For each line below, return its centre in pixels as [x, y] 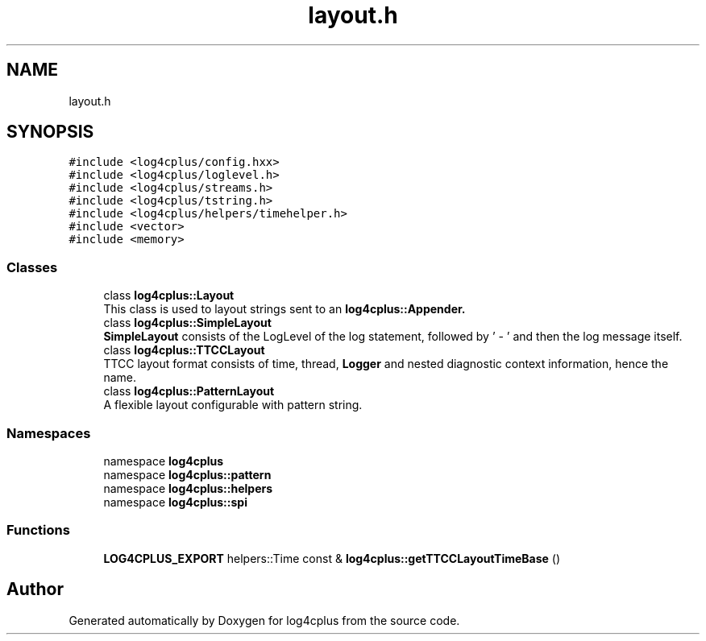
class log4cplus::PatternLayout [189, 391]
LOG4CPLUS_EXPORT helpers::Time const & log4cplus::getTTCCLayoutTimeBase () [332, 558]
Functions [38, 530]
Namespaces [49, 433]
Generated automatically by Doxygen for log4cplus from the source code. [264, 620]
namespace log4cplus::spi [175, 502]
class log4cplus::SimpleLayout [187, 323]
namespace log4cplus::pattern [187, 474]
